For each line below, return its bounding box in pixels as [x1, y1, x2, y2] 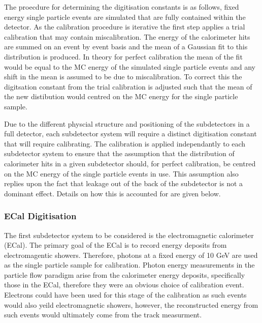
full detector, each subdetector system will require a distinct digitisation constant [4, 128, 257, 139]
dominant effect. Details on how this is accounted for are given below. [4, 188, 221, 198]
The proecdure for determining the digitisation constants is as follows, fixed [4, 2, 239, 12]
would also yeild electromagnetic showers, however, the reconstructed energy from [4, 299, 258, 310]
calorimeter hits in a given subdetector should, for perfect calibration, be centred [4, 158, 256, 168]
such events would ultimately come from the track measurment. [4, 309, 202, 320]
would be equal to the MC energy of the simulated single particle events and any [4, 61, 255, 72]
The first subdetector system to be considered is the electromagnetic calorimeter [4, 229, 254, 240]
